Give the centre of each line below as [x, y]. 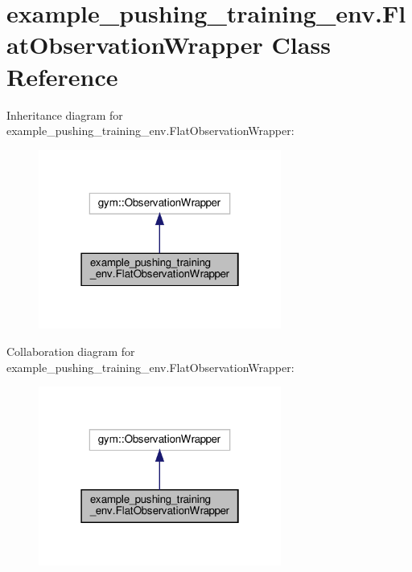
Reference [62, 76]
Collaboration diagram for [71, 351]
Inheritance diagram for [65, 114]
